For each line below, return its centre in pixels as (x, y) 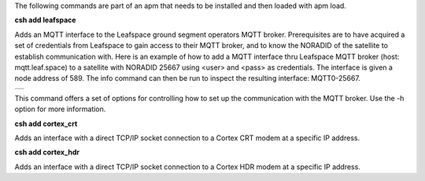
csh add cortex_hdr (47, 152)
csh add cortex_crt (46, 123)
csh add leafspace (45, 20)
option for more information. (60, 109)
